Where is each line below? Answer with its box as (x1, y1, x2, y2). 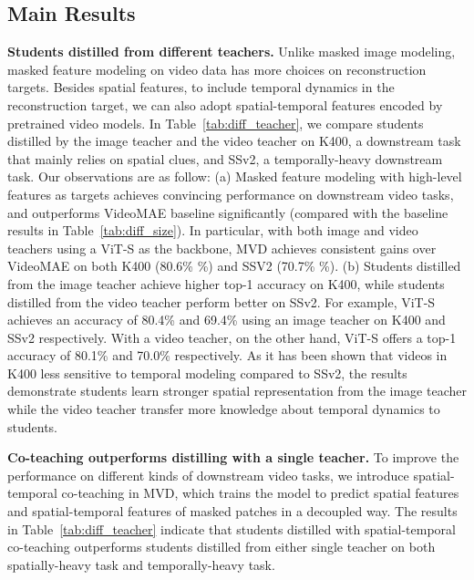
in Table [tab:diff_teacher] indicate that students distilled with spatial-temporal (7, 519, 456, 538)
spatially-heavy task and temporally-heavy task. (7, 554, 275, 574)
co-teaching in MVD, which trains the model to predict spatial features (61, 483, 459, 502)
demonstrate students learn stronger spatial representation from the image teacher (7, 381, 467, 400)
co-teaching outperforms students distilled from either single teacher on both (7, 537, 436, 556)
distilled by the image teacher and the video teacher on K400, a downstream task (7, 131, 461, 150)
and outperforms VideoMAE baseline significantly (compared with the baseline (7, 202, 448, 222)
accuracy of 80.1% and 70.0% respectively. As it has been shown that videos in (7, 346, 448, 365)
